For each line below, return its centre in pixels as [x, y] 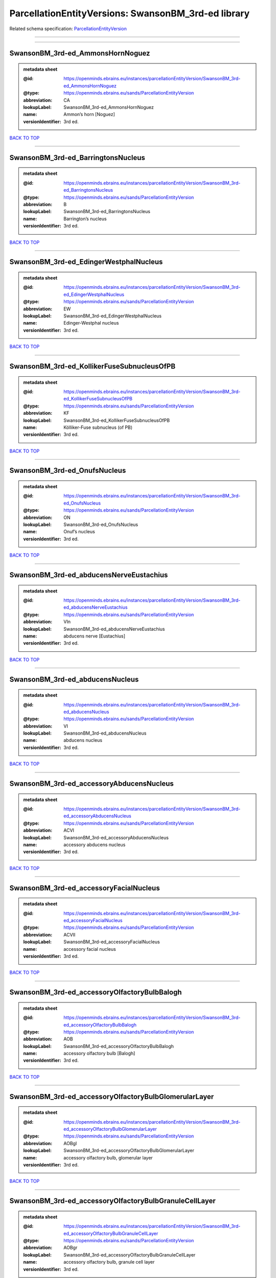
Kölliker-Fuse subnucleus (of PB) [98, 427]
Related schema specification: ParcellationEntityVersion [68, 29]
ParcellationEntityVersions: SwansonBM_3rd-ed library [130, 13]
